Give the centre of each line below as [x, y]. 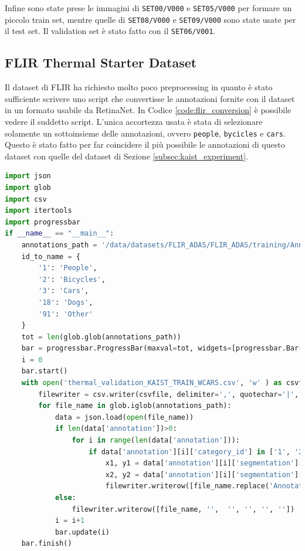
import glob [28, 187]
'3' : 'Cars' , [64, 291]
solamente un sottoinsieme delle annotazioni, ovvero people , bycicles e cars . [145, 133]
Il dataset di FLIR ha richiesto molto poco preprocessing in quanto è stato [139, 87]
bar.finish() [47, 544]
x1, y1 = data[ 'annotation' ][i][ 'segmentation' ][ [204, 463]
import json [28, 176]
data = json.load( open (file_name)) [124, 417]
